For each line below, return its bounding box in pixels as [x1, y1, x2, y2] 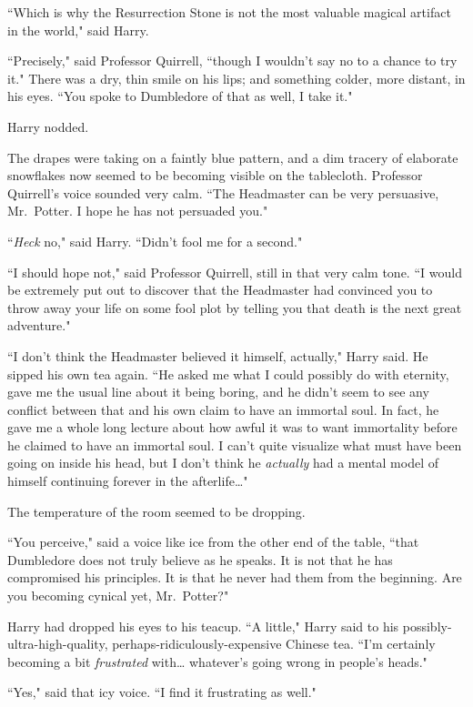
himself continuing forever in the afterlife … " [7, 471, 248, 490]
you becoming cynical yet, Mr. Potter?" [7, 586, 229, 605]
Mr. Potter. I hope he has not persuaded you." [7, 201, 268, 220]
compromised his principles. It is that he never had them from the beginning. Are [7, 568, 462, 587]
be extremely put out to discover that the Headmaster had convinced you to [7, 280, 433, 299]
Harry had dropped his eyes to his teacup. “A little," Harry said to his [7, 616, 399, 635]
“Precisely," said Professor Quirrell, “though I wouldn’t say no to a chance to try [7, 51, 458, 70]
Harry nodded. [7, 116, 89, 136]
